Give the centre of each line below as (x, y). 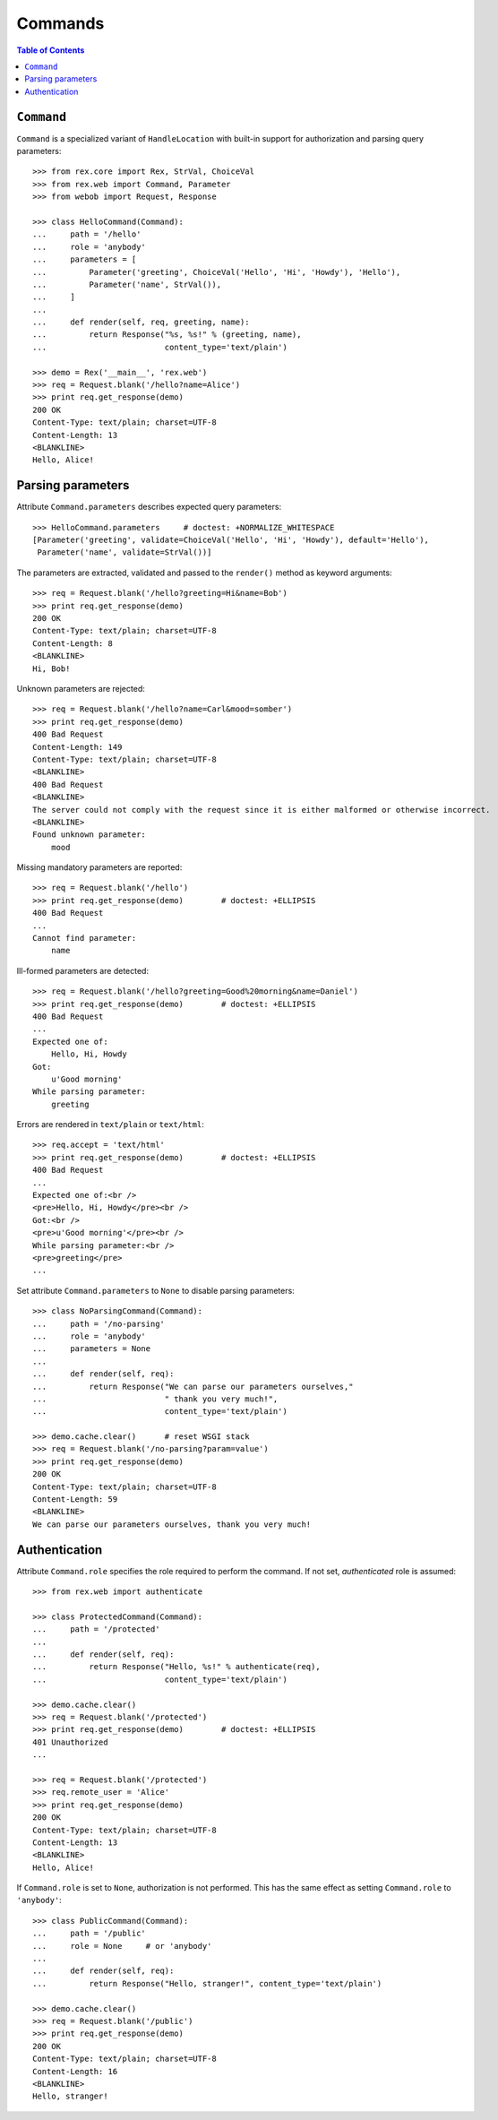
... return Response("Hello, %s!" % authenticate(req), (177, 1667)
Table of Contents (51, 50)
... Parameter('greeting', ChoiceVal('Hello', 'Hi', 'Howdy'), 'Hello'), (217, 272)
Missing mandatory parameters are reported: (99, 867)
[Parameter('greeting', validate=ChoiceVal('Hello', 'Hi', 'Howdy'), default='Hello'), (231, 540)
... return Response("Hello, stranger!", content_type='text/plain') (207, 1983)
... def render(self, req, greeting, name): (141, 322)
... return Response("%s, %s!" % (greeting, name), (167, 335)
